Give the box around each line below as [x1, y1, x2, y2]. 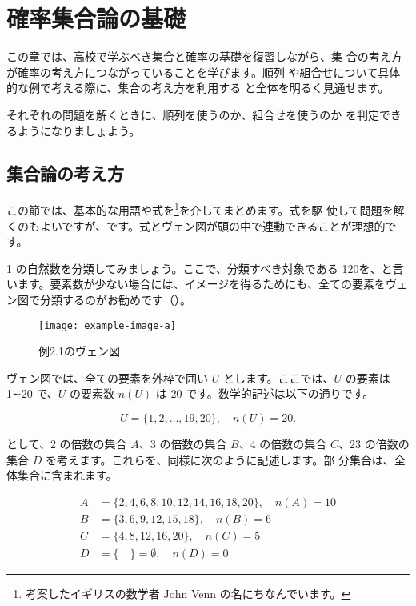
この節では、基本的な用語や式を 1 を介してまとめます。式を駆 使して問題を [6, 199, 394, 218]
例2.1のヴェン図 [38, 343, 120, 359]
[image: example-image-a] [38, 319, 176, 331]
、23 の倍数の [338, 435, 410, 451]
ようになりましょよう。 [17, 122, 141, 138]
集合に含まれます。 [17, 467, 118, 484]
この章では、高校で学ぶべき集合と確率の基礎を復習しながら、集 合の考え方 [6, 48, 402, 65]
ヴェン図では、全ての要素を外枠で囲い [6, 369, 208, 386]
